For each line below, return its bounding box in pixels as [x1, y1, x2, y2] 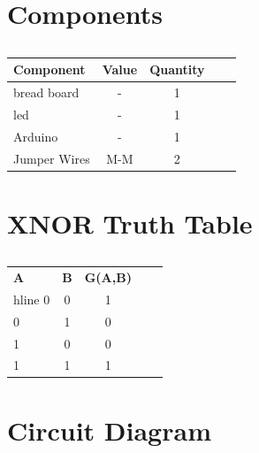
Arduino [13, 127, 58, 145]
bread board [13, 82, 80, 101]
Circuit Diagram [7, 411, 211, 448]
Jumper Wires [13, 149, 90, 167]
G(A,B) [84, 267, 132, 286]
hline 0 [13, 289, 50, 308]
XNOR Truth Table [7, 204, 253, 241]
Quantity [149, 60, 205, 79]
